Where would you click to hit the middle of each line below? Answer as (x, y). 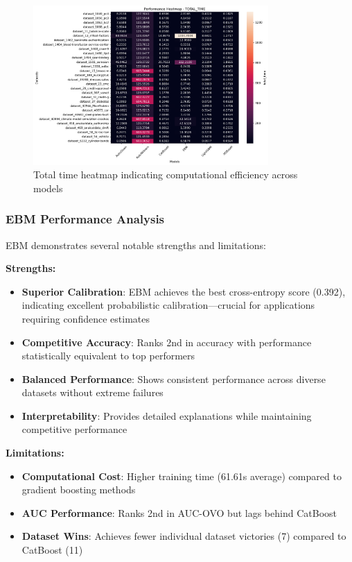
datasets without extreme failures (93, 392)
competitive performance (74, 429)
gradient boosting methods (79, 489)
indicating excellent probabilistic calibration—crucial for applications (168, 305)
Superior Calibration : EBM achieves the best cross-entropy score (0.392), (184, 291)
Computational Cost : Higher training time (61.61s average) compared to (182, 476)
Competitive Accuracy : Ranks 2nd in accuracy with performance (167, 342)
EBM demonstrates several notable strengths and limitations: (136, 245)
